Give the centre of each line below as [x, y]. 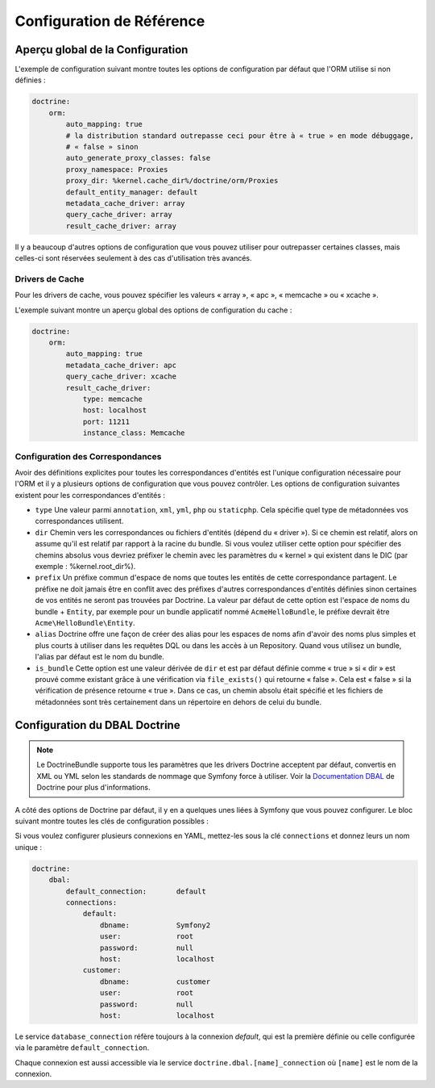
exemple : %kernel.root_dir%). [85, 566]
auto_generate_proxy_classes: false [138, 158]
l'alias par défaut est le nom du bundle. [100, 657]
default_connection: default [136, 891]
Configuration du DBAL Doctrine [97, 725]
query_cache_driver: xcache [121, 377]
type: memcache [112, 399]
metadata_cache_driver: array [125, 203]
